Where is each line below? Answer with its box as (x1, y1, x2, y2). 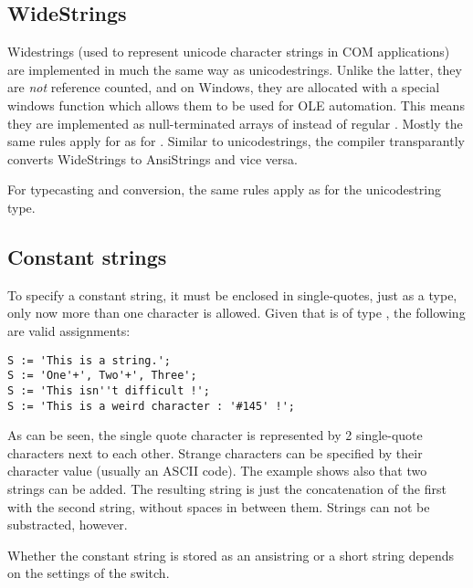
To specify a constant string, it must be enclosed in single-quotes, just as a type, (7, 285, 457, 304)
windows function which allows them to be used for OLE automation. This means (7, 95, 465, 114)
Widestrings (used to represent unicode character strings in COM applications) (7, 42, 450, 61)
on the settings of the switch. (7, 563, 170, 583)
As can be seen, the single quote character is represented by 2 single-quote (7, 425, 423, 445)
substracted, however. (7, 515, 128, 534)
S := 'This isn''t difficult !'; (7, 383, 210, 397)
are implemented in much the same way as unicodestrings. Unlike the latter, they (7, 59, 462, 79)
